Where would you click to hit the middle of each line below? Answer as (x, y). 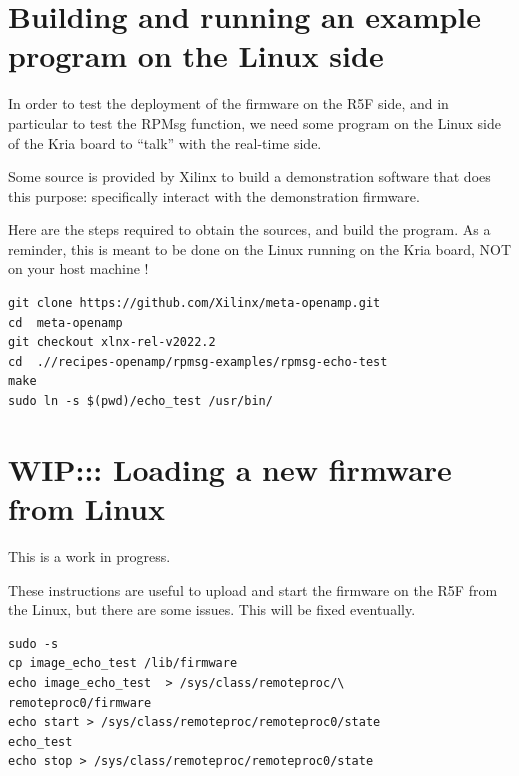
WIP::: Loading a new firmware (230, 468)
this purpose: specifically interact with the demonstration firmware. (214, 195)
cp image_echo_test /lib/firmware (123, 663)
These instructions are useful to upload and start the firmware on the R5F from (253, 589)
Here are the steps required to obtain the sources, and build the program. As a (249, 229)
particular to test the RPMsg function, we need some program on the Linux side (254, 122)
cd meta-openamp (65, 322)
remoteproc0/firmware (80, 702)
